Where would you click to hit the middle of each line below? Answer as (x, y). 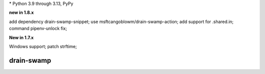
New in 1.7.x (21, 37)
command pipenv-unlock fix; (38, 28)
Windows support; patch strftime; (43, 46)
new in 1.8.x (21, 13)
